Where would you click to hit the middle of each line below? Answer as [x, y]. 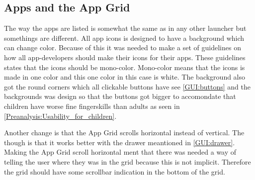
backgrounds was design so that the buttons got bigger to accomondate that [120, 96]
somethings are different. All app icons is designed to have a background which [124, 38]
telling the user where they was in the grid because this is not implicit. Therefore [127, 161]
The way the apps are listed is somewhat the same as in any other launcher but [125, 28]
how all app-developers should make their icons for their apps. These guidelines [125, 57]
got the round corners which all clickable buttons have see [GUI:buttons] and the [127, 86]
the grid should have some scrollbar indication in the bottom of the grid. [115, 171]
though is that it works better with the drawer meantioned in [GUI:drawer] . [120, 142]
